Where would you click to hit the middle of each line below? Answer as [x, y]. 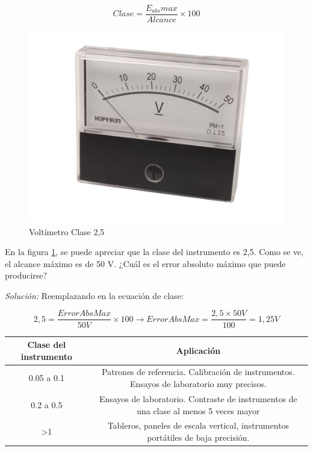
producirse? [26, 275]
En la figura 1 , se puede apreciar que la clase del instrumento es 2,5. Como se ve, [154, 252]
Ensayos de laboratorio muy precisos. [198, 384]
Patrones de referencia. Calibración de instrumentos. [198, 372]
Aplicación [198, 350]
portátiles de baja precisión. [198, 437]
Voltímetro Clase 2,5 [67, 231]
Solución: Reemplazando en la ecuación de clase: [94, 295]
